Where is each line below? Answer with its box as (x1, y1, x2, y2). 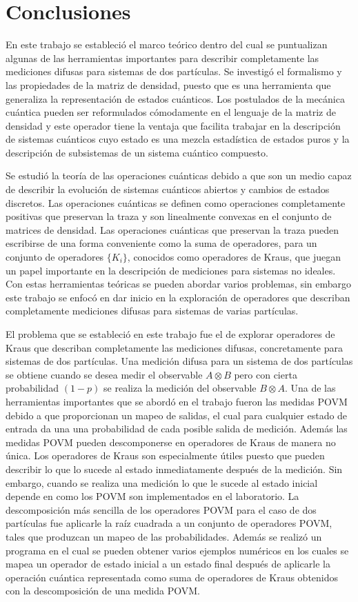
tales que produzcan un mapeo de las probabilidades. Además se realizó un (6, 529, 322, 543)
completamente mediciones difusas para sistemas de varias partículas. (6, 303, 299, 318)
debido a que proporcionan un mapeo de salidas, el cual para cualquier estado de (6, 408, 348, 422)
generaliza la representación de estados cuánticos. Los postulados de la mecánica (6, 91, 345, 106)
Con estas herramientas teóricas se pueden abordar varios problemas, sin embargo (6, 277, 352, 291)
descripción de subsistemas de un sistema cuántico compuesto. (6, 145, 268, 159)
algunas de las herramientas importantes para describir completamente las (6, 50, 319, 65)
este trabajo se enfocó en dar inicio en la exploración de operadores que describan (6, 290, 350, 304)
